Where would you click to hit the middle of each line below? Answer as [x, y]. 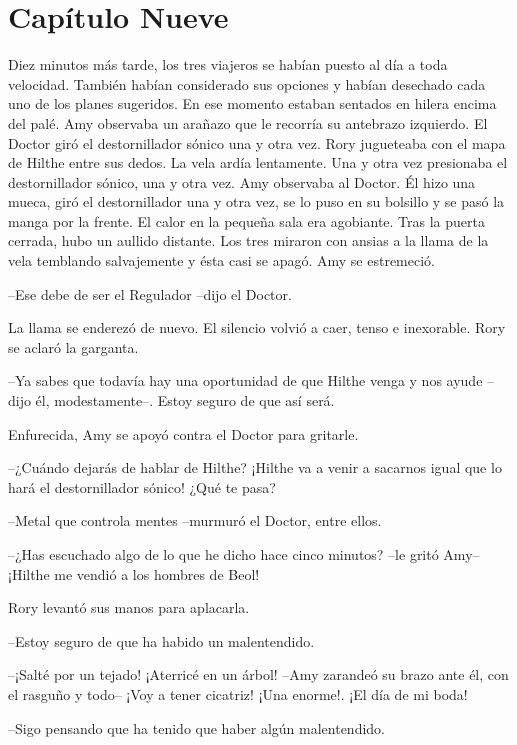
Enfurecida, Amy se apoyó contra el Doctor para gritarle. [183, 433]
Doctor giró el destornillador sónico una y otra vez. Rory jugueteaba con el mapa [257, 142]
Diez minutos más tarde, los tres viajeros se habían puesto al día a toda [228, 64]
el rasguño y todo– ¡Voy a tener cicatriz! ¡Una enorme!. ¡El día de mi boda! [238, 693]
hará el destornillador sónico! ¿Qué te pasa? [142, 486]
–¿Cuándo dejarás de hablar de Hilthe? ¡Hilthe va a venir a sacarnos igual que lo [255, 467]
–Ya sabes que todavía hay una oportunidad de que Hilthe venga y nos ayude [245, 380]
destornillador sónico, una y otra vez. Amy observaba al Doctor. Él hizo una [242, 181]
